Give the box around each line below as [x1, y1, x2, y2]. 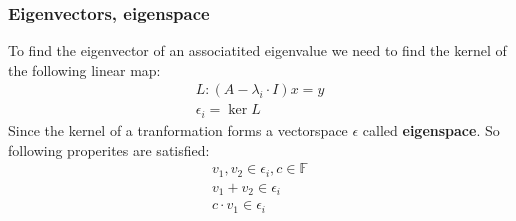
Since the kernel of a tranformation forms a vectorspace [8, 119, 348, 140]
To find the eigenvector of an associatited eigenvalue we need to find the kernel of [8, 40, 507, 61]
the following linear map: [8, 59, 161, 80]
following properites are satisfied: [8, 139, 210, 160]
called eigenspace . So [362, 119, 500, 140]
